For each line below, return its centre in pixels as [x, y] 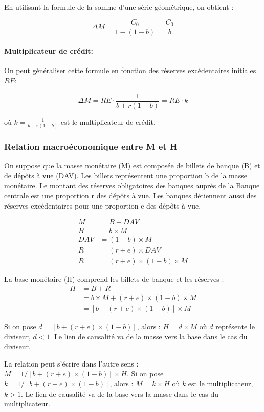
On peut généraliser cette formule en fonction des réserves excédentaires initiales [130, 70]
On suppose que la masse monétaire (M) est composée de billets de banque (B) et [132, 165]
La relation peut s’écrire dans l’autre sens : [71, 363]
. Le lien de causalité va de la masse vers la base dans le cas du [149, 336]
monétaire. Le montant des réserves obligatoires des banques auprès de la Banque [132, 185]
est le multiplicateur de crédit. [108, 121]
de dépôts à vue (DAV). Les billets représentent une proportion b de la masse [126, 175]
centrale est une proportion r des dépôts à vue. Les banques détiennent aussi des [130, 196]
